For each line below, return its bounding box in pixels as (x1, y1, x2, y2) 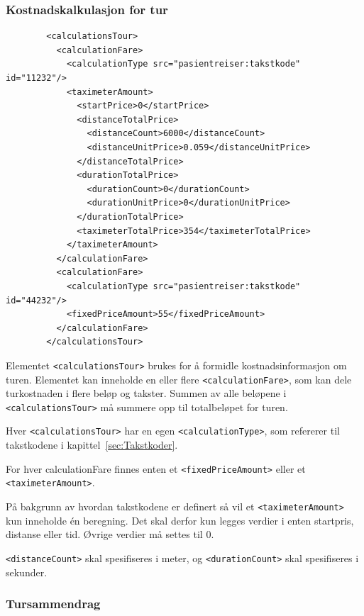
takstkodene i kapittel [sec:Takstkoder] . (6, 437, 178, 452)
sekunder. (6, 564, 48, 579)
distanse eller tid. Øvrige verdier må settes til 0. (6, 527, 214, 542)
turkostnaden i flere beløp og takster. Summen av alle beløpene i (6, 386, 287, 401)
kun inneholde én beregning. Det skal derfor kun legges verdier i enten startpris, (6, 513, 354, 527)
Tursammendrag (6, 595, 101, 612)
